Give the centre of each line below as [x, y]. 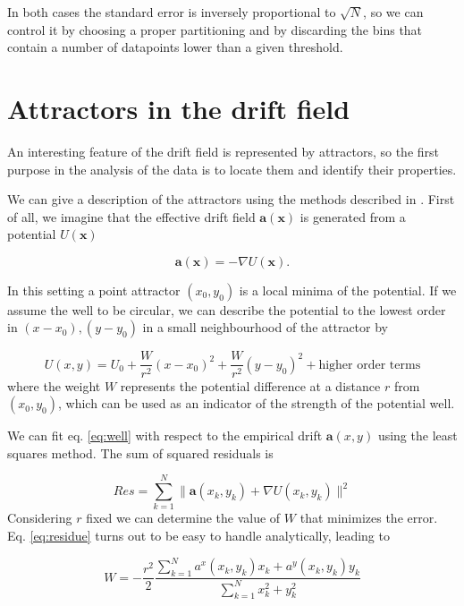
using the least [418, 435]
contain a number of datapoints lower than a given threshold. [175, 47]
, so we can [393, 12]
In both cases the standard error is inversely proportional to [172, 12]
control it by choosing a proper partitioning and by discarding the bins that [215, 29]
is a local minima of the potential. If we [348, 290]
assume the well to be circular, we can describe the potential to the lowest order [227, 309]
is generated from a [353, 216]
